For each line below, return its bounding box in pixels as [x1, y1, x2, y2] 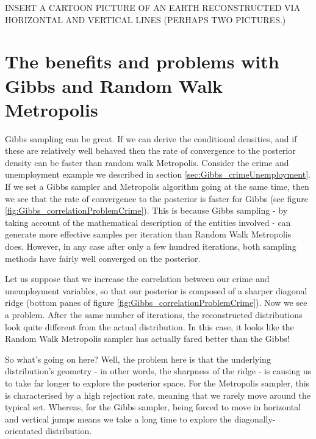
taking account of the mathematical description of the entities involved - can [5, 216, 291, 228]
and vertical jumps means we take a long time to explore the [5, 412, 232, 425]
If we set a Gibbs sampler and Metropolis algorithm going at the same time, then [5, 180, 309, 193]
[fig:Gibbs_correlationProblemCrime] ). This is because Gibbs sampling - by [5, 204, 288, 217]
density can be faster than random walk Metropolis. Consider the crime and [5, 156, 289, 169]
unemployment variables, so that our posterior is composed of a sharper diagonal [5, 284, 307, 297]
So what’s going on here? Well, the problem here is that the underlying [5, 352, 271, 365]
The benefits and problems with [5, 49, 279, 74]
